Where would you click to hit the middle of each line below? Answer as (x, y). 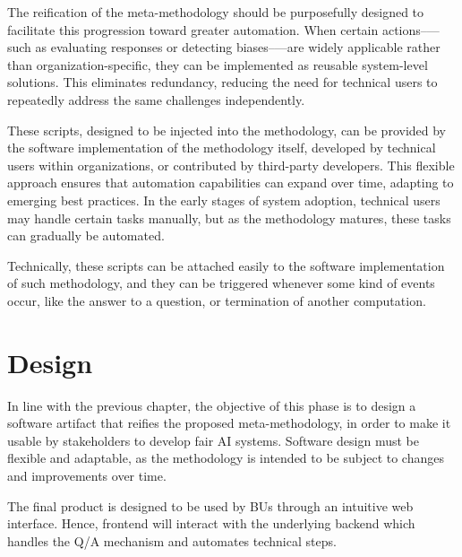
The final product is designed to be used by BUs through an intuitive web (210, 505)
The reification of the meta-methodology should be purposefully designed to (216, 12)
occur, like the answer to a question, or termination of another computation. (217, 300)
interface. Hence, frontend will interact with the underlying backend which (211, 523)
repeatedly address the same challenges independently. (156, 99)
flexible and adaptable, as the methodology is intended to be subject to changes (226, 458)
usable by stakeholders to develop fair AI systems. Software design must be (213, 440)
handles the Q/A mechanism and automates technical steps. (172, 540)
